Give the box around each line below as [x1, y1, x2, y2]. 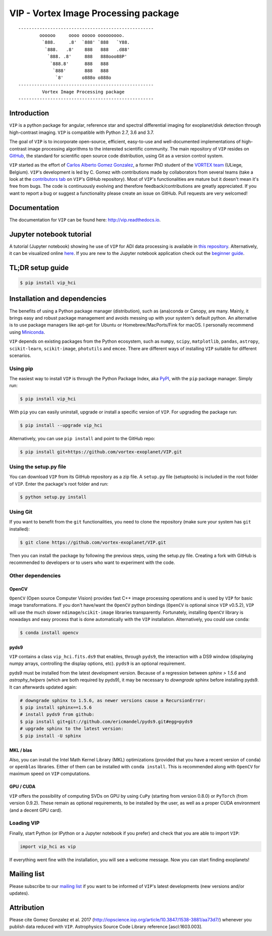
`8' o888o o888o [55, 75, 112, 81]
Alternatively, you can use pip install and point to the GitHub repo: [9, 436, 156, 442]
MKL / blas [9, 747, 32, 753]
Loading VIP [9, 819, 40, 826]
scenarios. [9, 352, 31, 358]
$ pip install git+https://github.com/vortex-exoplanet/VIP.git [20, 449, 182, 455]
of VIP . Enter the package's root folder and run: [9, 481, 108, 487]
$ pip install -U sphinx [20, 733, 82, 739]
